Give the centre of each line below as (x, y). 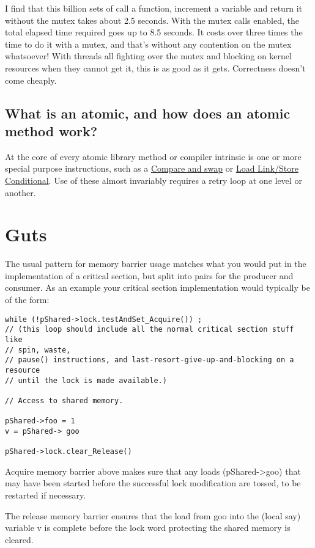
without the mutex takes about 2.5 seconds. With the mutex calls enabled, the (152, 20)
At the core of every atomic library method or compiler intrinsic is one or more (153, 156)
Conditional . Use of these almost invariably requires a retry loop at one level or (154, 180)
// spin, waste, (38, 350)
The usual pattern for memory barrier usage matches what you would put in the (156, 264)
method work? (51, 130)
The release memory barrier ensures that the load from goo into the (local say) (153, 515)
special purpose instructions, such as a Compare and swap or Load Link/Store (152, 168)
